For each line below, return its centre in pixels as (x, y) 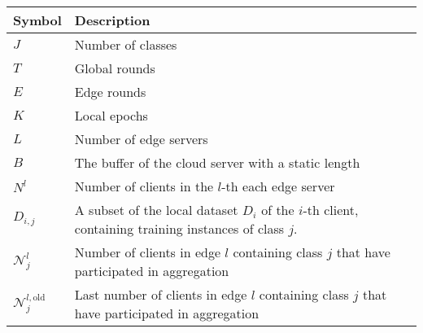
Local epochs (111, 115)
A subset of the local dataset (156, 210)
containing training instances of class (179, 228)
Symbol (37, 20)
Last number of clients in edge (161, 294)
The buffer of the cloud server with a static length (217, 162)
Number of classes (126, 44)
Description (112, 20)
